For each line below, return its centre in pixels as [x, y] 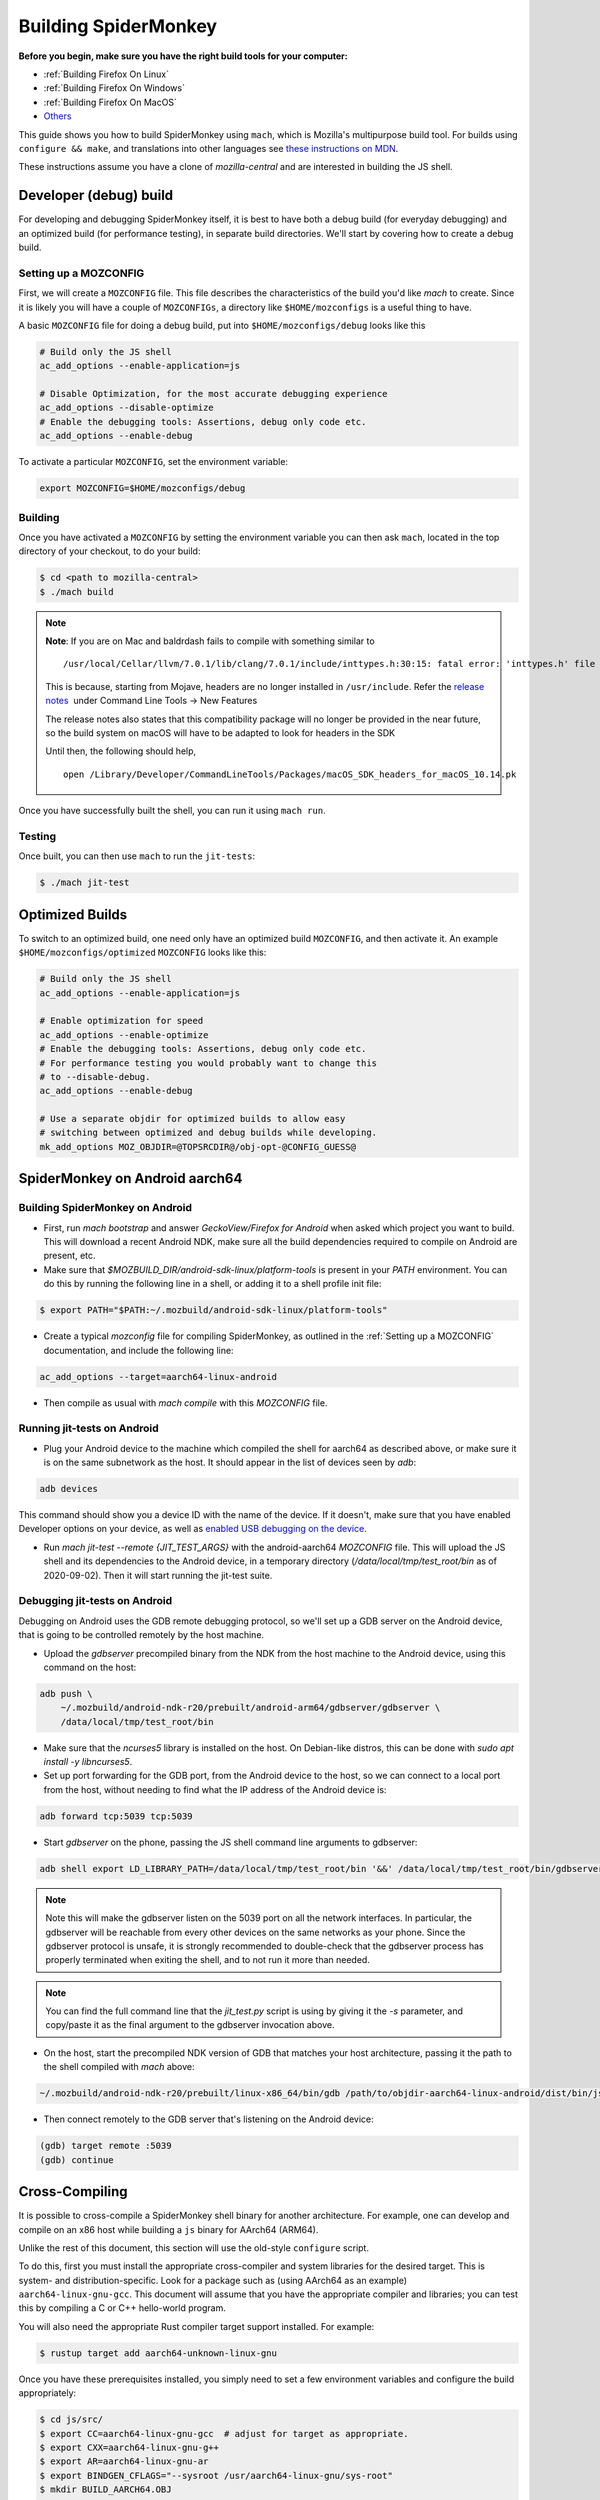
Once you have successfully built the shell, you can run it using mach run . [172, 811]
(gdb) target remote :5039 [105, 2146]
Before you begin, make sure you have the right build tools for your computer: [183, 56]
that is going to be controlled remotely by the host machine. [141, 1635]
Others [57, 116]
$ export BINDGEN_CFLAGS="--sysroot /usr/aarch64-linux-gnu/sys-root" [216, 2475]
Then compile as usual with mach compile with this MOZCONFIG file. [185, 1402]
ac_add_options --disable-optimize [126, 408]
